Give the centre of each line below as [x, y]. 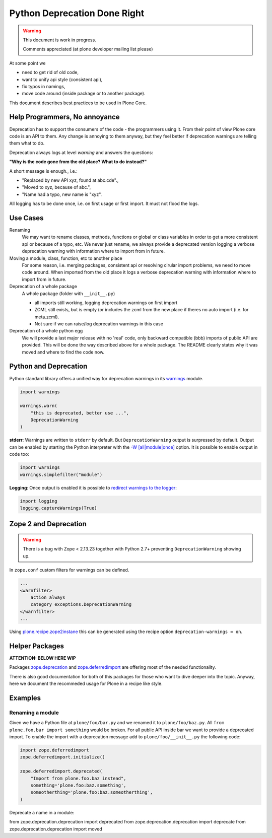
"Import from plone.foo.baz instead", [78, 778]
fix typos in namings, [44, 86]
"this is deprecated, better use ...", [80, 413]
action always [48, 597]
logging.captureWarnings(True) [59, 508]
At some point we [27, 63]
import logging [39, 501]
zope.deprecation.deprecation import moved [56, 829]
